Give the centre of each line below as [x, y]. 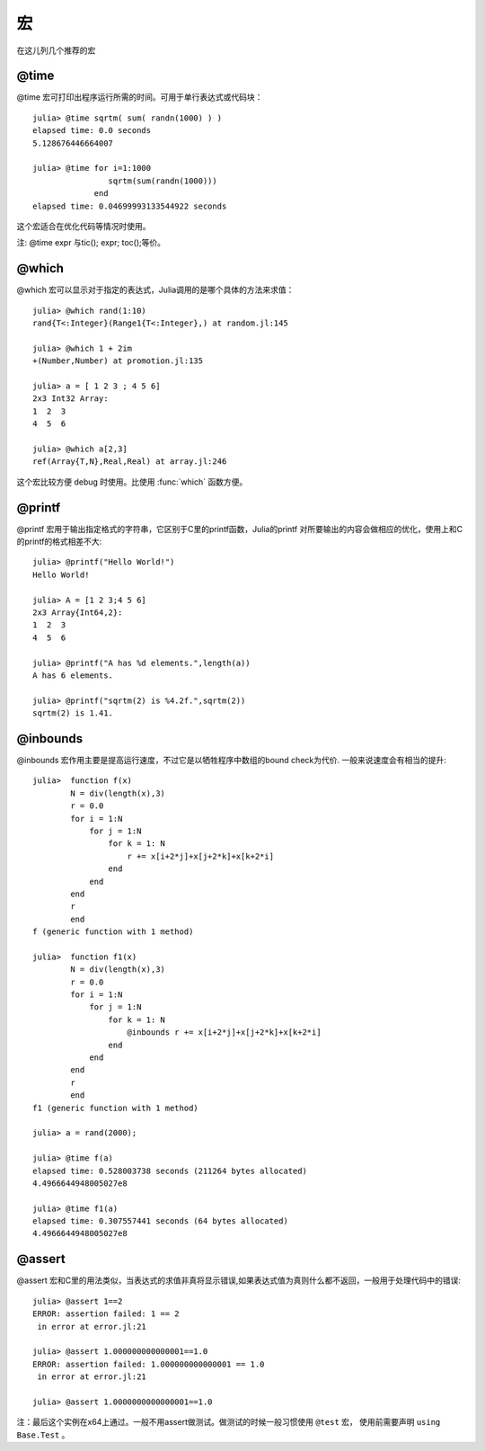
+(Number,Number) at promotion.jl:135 [118, 361]
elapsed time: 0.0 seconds [92, 131]
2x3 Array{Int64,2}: [78, 612]
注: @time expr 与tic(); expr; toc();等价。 [91, 243]
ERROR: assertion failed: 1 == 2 [106, 1314]
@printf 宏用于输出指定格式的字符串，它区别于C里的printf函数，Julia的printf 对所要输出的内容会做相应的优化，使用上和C [239, 529]
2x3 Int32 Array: [71, 399]
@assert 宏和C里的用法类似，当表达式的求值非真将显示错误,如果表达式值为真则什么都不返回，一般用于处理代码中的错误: [239, 1280]
